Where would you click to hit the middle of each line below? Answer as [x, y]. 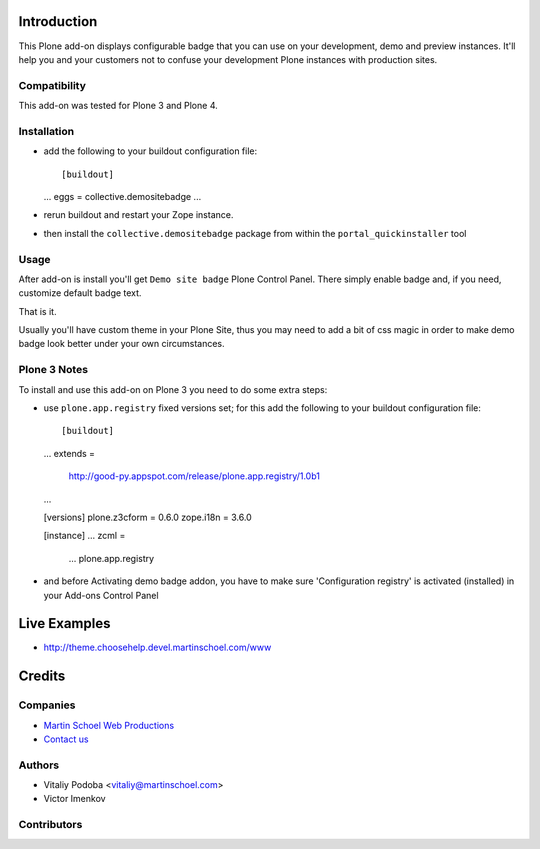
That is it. [37, 311]
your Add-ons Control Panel [101, 595]
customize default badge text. [80, 293]
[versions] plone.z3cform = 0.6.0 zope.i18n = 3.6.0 [147, 517]
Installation [46, 131]
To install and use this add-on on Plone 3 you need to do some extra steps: [173, 389]
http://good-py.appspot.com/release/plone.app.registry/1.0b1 [194, 476]
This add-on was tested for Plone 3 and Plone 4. [118, 106]
